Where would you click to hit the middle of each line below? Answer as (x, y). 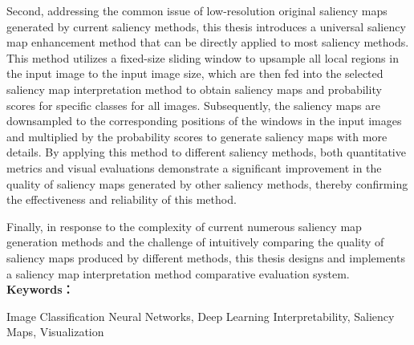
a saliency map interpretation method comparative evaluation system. (178, 273)
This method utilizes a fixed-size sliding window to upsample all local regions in (203, 57)
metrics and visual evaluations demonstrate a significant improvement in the (194, 167)
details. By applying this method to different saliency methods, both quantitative (206, 152)
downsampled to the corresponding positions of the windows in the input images (204, 121)
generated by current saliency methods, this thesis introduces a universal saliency (206, 26)
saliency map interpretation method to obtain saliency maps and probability (194, 89)
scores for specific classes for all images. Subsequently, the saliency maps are (193, 105)
